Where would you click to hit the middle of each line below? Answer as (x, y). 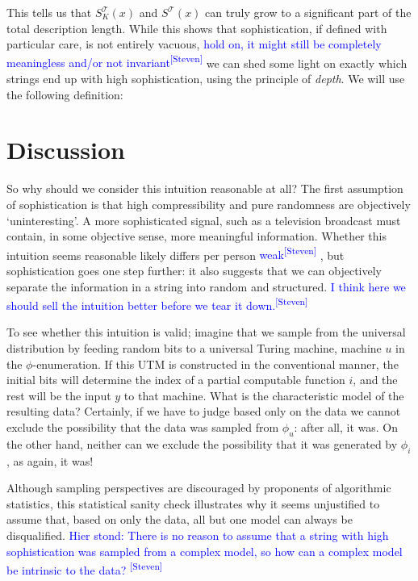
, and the (375, 380)
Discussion (66, 150)
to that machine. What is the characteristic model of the (264, 395)
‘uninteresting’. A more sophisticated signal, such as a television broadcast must (204, 220)
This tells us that (49, 12)
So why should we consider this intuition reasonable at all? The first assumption (205, 188)
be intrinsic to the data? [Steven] (85, 568)
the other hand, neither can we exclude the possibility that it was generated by (202, 443)
